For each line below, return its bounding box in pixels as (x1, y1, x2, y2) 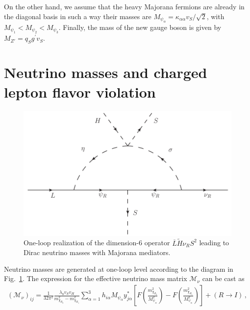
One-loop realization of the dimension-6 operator (24, 237, 170, 248)
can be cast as (202, 273, 245, 284)
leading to (199, 237, 229, 248)
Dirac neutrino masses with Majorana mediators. (24, 247, 171, 258)
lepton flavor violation (4, 81, 156, 102)
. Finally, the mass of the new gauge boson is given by (58, 22, 222, 32)
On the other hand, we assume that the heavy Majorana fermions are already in (4, 1, 245, 11)
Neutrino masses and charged (4, 62, 207, 82)
